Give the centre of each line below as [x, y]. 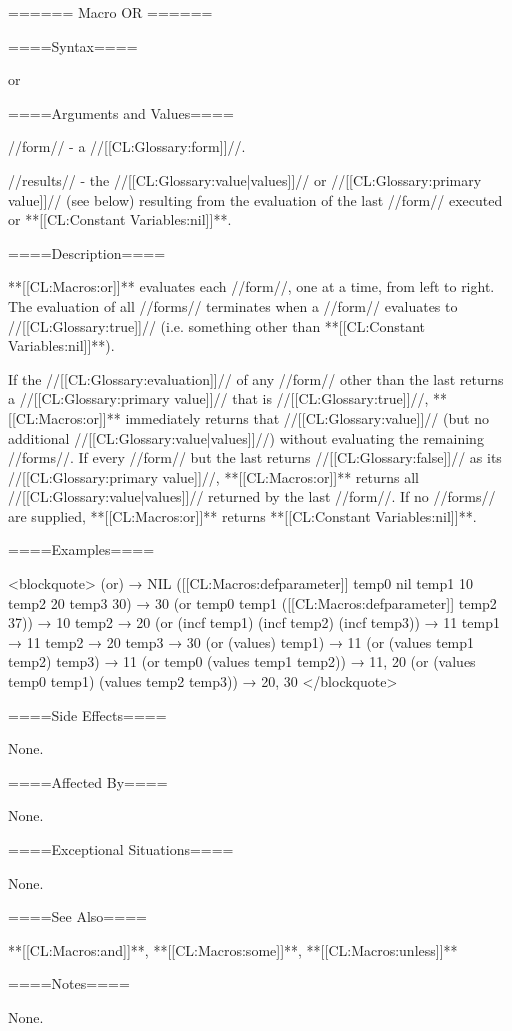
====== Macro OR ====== [110, 12]
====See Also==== [77, 916]
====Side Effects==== [87, 714]
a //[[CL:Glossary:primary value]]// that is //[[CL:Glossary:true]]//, [218, 398]
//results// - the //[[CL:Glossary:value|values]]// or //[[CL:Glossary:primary [245, 179]
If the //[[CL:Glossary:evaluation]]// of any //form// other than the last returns [256, 378]
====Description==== [87, 252]
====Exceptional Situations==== [121, 849]
